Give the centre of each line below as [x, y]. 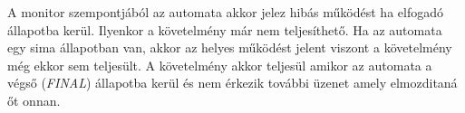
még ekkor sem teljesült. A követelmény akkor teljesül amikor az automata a [220, 65]
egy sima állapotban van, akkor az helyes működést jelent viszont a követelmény [230, 47]
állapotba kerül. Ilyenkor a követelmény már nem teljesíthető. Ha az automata [225, 29]
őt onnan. [34, 100]
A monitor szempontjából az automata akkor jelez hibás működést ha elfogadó [225, 12]
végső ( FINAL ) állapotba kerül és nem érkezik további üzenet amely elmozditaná [232, 83]
